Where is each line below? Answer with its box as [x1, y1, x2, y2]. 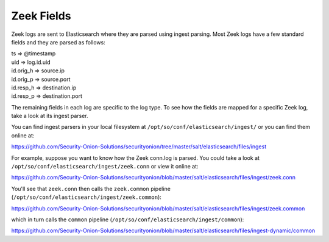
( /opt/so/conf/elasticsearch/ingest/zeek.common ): [11, 193, 161, 201]
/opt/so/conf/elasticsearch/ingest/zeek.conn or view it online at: [11, 163, 199, 170]
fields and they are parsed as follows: [11, 38, 106, 46]
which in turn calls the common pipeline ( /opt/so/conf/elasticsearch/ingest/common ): [11, 216, 244, 223]
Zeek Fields [11, 9, 71, 22]
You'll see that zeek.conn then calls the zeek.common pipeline [11, 185, 171, 192]
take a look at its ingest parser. [11, 112, 88, 120]
